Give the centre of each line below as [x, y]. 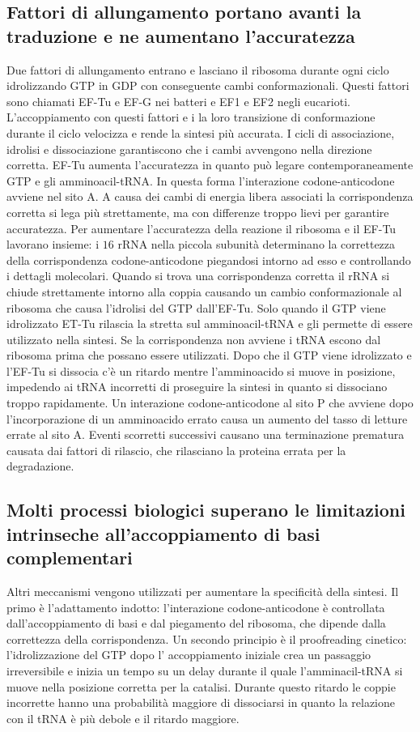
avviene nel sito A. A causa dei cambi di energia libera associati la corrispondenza [210, 196]
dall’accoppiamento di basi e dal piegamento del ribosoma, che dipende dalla [196, 623]
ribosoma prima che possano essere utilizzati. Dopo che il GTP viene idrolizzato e [209, 355]
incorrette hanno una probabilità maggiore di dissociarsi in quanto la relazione [201, 702]
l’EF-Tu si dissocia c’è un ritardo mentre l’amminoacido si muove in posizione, [201, 370]
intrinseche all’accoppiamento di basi [163, 533]
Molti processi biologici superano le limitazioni [206, 510]
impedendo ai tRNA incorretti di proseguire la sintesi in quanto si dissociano [197, 387]
